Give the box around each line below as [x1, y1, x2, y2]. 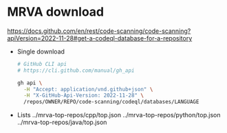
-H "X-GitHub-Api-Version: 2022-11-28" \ [23, 92, 144, 99]
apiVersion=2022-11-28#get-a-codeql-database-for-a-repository [7, 34, 193, 42]
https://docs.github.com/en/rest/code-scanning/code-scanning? [7, 27, 191, 35]
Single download [17, 47, 65, 56]
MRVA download [7, 4, 105, 20]
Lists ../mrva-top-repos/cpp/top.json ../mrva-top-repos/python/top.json [17, 111, 221, 119]
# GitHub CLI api [17, 60, 67, 67]
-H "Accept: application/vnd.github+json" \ [23, 86, 153, 93]
